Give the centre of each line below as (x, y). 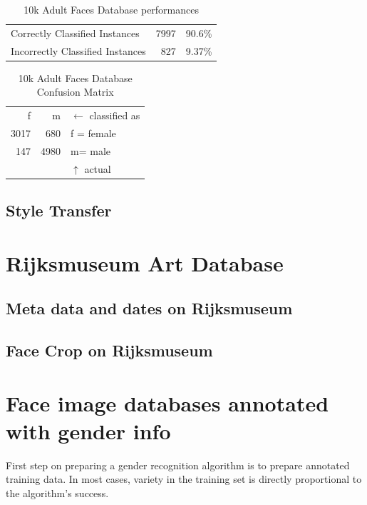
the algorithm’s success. (57, 493)
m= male (91, 150)
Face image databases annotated (167, 402)
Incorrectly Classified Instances (78, 50)
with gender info (88, 430)
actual (98, 168)
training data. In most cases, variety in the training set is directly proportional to (184, 479)
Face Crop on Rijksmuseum (109, 350)
